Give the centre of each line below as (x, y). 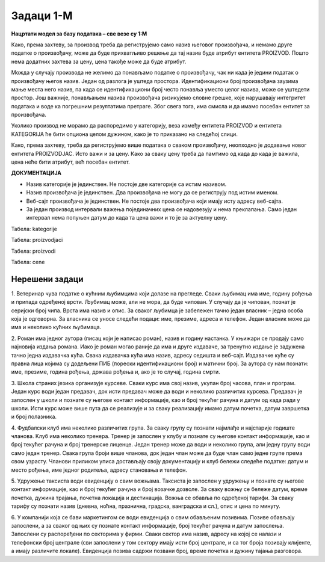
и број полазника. (34, 417)
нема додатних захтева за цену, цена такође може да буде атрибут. (99, 61)
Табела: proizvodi (33, 251)
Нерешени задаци (47, 279)
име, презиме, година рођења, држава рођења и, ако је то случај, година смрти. (116, 372)
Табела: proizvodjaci (37, 240)
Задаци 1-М (42, 16)
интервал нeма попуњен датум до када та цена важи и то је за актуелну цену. (127, 218)
